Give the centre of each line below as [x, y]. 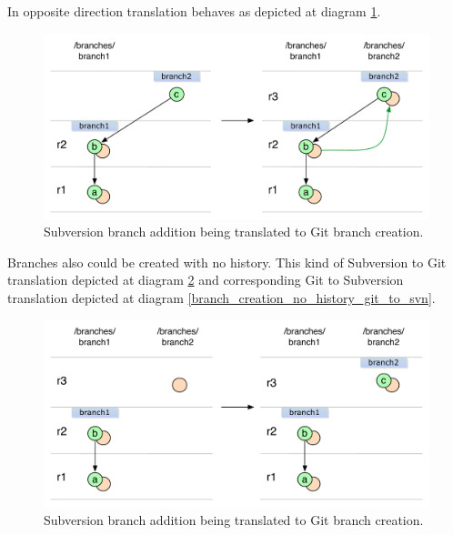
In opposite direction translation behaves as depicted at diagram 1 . [194, 11]
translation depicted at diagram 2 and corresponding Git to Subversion [206, 280]
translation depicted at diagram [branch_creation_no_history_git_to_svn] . [221, 297]
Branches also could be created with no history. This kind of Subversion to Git [227, 262]
